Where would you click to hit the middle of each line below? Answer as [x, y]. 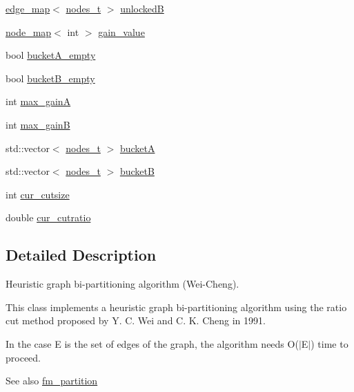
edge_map [28, 8]
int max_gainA [38, 101]
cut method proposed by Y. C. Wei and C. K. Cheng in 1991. [136, 320]
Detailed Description [81, 255]
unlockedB [142, 8]
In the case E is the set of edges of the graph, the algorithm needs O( [152, 343]
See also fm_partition [52, 381]
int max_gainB [38, 124]
